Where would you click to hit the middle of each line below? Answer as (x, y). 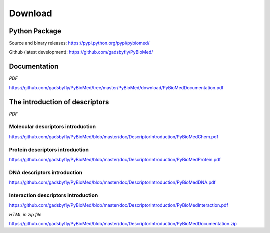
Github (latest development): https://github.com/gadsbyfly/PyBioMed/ (81, 52)
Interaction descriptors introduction (54, 195)
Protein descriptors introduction (49, 149)
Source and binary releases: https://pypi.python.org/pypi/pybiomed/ (79, 43)
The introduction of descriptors (59, 102)
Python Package (35, 31)
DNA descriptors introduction (46, 172)
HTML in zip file (25, 214)
